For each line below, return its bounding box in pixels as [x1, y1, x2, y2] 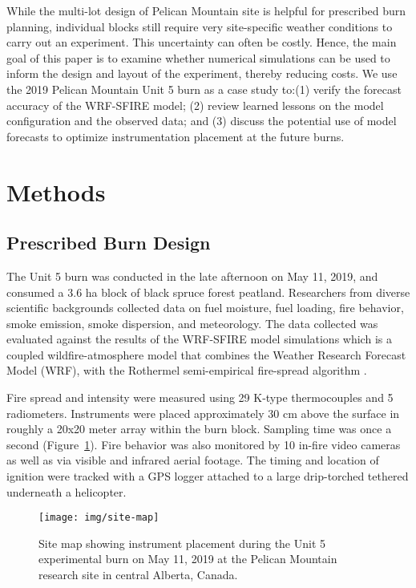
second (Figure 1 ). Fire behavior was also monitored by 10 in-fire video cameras [6, 436, 401, 452]
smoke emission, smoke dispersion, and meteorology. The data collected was [6, 314, 378, 331]
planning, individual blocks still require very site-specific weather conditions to [6, 18, 393, 34]
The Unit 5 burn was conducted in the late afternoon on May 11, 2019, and [6, 267, 378, 284]
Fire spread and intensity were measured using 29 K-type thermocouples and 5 [6, 389, 394, 406]
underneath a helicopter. [6, 483, 127, 500]
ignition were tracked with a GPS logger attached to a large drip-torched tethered [6, 468, 409, 485]
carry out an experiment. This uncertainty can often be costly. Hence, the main [6, 34, 397, 51]
